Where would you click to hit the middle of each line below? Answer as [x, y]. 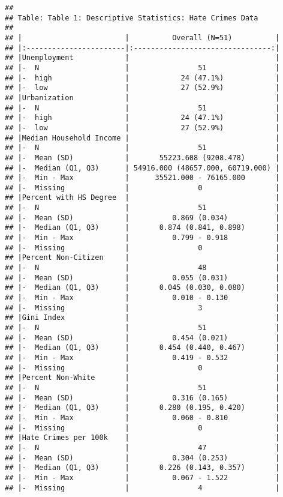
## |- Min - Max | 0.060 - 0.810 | [142, 417]
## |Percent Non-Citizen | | [142, 258]
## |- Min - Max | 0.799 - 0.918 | [142, 238]
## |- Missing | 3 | [142, 308]
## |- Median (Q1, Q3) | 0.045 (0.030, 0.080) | [142, 288]
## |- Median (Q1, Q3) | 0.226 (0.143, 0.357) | [142, 468]
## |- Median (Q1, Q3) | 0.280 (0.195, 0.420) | [142, 408]
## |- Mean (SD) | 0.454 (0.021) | [142, 338]
